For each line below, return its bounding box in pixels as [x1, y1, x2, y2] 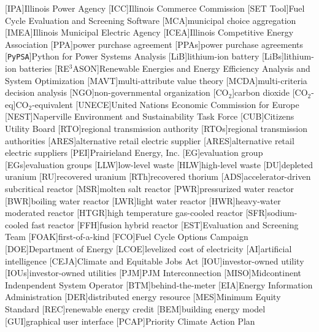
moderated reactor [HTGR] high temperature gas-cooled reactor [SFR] [5, 206, 267, 219]
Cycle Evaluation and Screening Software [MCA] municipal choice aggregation [5, 14, 296, 26]
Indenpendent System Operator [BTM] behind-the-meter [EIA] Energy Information [5, 278, 313, 291]
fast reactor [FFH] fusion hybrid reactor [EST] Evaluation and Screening [31, 218, 299, 231]
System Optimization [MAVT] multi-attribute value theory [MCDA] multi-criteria [5, 74, 307, 87]
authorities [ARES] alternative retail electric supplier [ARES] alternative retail [5, 134, 294, 147]
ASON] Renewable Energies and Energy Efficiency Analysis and [72, 62, 310, 75]
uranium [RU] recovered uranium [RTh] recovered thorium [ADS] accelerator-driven [5, 170, 311, 183]
